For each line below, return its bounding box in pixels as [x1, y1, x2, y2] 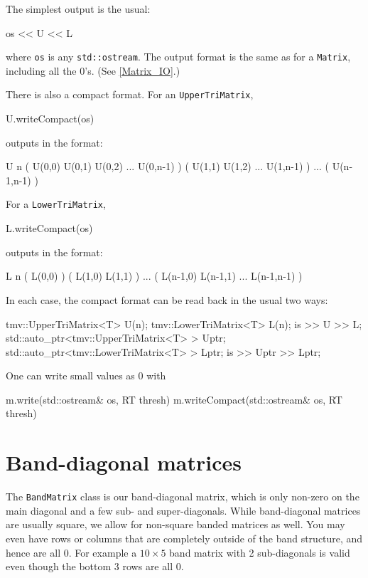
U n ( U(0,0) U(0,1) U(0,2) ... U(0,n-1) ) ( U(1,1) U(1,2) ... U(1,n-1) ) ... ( [6, 159, 330, 174]
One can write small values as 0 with [6, 368, 166, 383]
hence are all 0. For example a [6, 545, 137, 559]
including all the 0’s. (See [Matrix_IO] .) [6, 63, 180, 78]
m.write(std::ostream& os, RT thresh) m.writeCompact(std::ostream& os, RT [6, 392, 342, 406]
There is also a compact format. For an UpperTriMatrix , [6, 87, 254, 102]
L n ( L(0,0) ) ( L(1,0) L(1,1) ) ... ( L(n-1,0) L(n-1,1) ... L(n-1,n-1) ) [6, 268, 303, 283]
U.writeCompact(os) [6, 111, 94, 126]
